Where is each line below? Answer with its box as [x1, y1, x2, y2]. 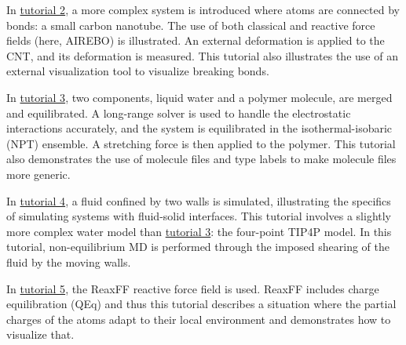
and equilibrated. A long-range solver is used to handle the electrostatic [6, 104, 351, 121]
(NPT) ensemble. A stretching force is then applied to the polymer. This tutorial [6, 135, 396, 151]
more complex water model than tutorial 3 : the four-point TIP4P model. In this [6, 223, 392, 239]
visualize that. [6, 326, 75, 343]
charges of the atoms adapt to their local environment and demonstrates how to [6, 310, 391, 327]
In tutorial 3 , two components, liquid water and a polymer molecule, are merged [6, 89, 393, 105]
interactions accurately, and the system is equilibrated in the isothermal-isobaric [6, 120, 393, 136]
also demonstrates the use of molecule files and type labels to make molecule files [6, 151, 397, 167]
